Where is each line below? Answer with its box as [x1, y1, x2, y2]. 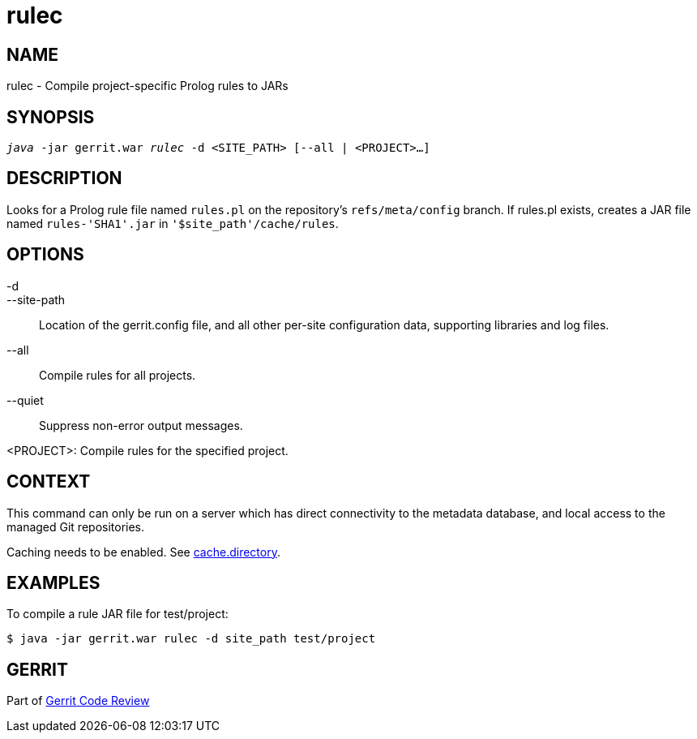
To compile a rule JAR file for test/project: [6, 607, 229, 621]
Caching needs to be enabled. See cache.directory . [6, 544, 280, 559]
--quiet [6, 393, 44, 407]
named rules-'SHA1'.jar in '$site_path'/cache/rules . [6, 216, 339, 230]
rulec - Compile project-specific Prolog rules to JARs [6, 79, 289, 93]
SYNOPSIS [6, 106, 95, 127]
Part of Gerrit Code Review [6, 694, 150, 708]
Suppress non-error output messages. [39, 418, 243, 432]
